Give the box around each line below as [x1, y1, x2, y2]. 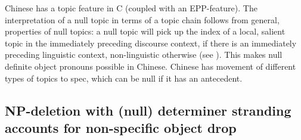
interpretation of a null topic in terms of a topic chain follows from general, [5, 13, 280, 26]
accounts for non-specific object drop [5, 118, 237, 136]
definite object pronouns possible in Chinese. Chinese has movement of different [5, 60, 296, 72]
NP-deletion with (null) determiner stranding [5, 101, 291, 119]
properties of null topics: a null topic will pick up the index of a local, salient [5, 25, 286, 38]
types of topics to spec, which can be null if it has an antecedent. [5, 71, 243, 84]
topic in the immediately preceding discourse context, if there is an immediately [5, 36, 297, 49]
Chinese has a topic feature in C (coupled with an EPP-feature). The [5, 2, 257, 14]
